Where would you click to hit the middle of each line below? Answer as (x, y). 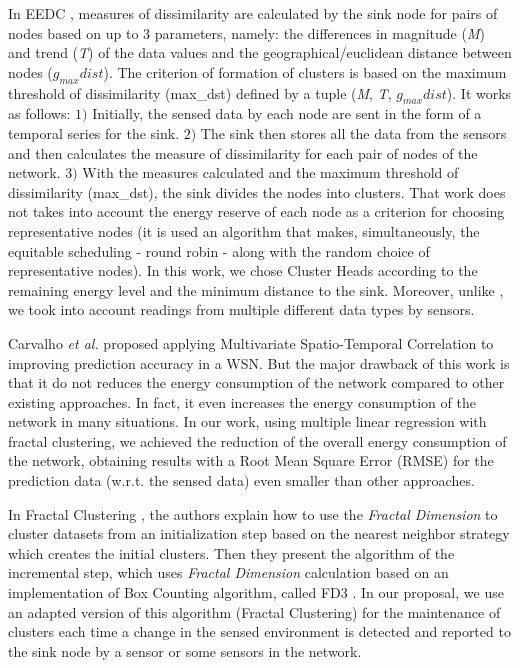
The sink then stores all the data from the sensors (353, 132)
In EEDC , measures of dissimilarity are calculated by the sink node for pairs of (253, 13)
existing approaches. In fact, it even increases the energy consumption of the (242, 401)
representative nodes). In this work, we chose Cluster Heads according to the (243, 270)
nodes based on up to (73, 32)
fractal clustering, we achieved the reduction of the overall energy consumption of (257, 440)
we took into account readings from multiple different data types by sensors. (241, 309)
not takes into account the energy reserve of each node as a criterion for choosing (256, 211)
